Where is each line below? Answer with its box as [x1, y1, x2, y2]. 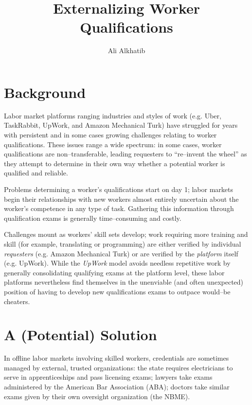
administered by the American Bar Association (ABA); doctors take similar [4, 382, 230, 392]
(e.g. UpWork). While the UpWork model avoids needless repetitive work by [4, 258, 231, 268]
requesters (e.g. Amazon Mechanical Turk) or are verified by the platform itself [4, 248, 238, 258]
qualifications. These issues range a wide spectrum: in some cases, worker [4, 139, 222, 149]
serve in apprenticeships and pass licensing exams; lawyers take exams [4, 372, 213, 382]
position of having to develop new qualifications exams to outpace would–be [4, 286, 231, 296]
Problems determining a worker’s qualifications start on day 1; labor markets [4, 184, 234, 194]
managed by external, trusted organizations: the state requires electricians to [4, 362, 233, 372]
